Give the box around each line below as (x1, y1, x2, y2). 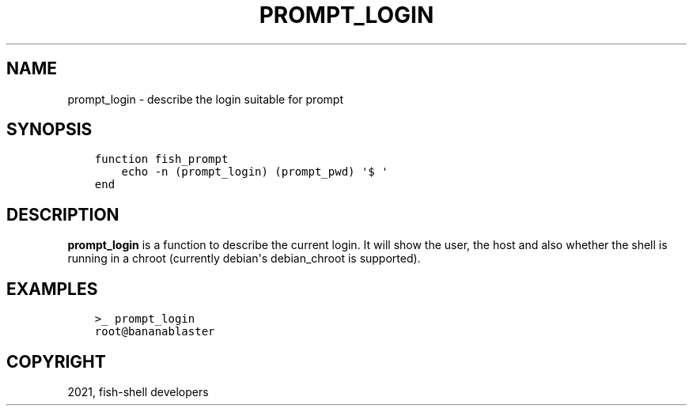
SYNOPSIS (6, 119, 93, 140)
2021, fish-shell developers (67, 384, 209, 399)
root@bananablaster (94, 325, 215, 338)
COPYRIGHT (6, 351, 106, 372)
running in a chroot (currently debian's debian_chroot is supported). (67, 251, 421, 266)
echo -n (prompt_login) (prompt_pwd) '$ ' (121, 165, 388, 179)
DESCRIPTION (6, 204, 119, 225)
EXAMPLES (6, 278, 98, 299)
